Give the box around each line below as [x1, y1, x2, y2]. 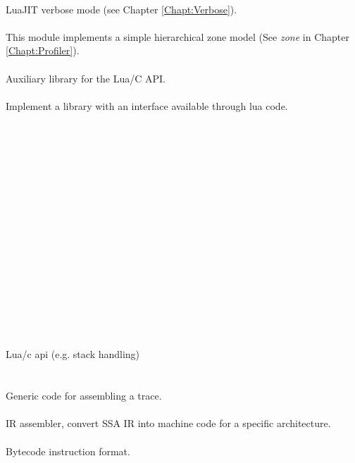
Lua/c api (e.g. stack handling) [6, 347, 140, 362]
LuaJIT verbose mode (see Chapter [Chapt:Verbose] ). [6, 1, 237, 16]
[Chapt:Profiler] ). [6, 43, 80, 58]
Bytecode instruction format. [6, 443, 130, 458]
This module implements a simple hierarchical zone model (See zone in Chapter [6, 29, 349, 44]
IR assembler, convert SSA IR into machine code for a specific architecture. [6, 416, 331, 431]
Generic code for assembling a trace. [6, 388, 162, 403]
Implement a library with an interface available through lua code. [6, 98, 288, 113]
